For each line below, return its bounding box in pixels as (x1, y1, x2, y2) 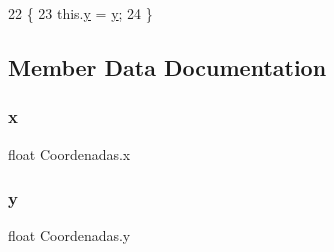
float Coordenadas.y (8, 225, 131, 246)
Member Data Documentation (8, 51, 327, 82)
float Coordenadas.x (8, 143, 131, 164)
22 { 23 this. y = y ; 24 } (8, 3, 153, 23)
